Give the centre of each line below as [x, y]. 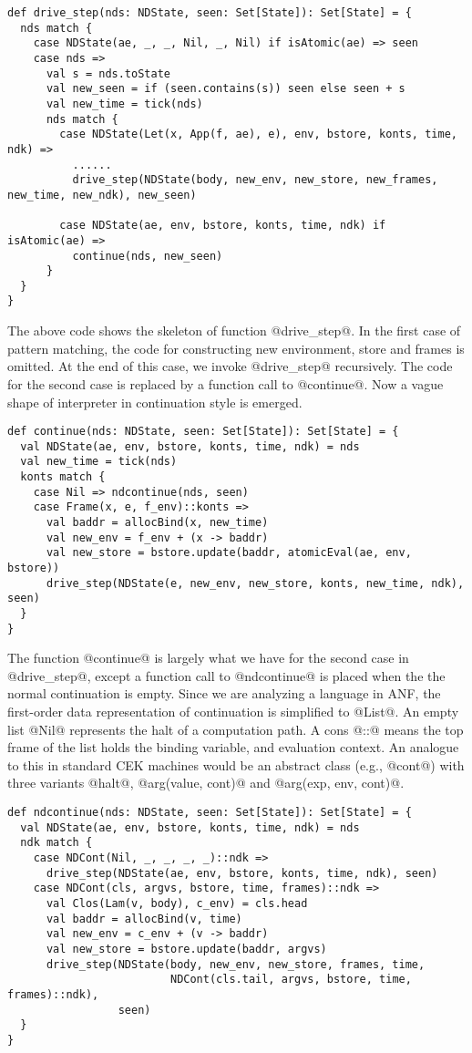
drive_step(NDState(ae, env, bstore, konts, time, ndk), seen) [242, 873]
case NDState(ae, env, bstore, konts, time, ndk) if [223, 226]
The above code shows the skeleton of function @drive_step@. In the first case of [234, 330]
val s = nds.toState [108, 73]
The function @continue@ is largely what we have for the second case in [208, 658]
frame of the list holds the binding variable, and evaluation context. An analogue [233, 747]
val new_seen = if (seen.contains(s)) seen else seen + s [226, 89]
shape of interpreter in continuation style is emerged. [155, 402]
